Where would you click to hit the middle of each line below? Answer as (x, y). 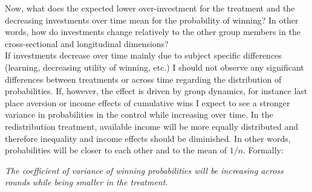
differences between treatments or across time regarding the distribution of (143, 79)
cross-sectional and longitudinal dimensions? (87, 43)
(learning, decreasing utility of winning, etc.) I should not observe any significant (154, 67)
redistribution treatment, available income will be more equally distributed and (151, 126)
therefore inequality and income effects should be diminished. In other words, (148, 138)
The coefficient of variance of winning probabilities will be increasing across (144, 170)
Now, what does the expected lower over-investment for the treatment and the (150, 8)
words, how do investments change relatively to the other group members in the (153, 32)
